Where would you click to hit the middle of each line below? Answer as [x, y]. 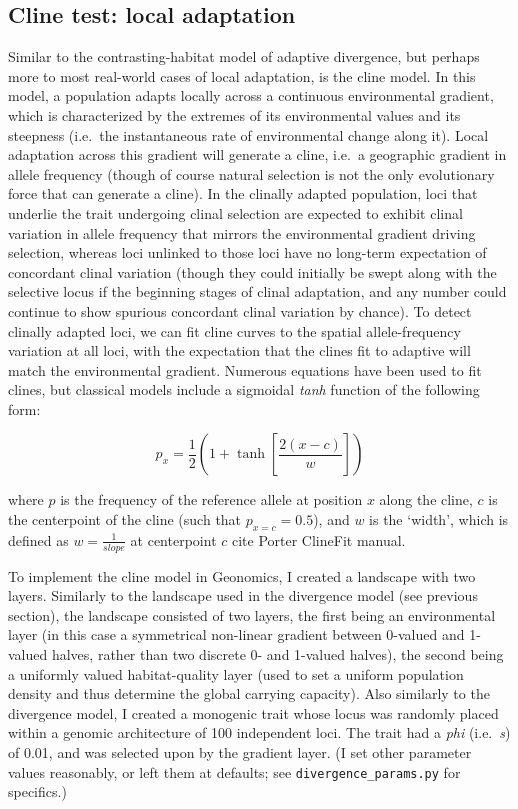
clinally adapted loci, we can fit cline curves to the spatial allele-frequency [234, 330]
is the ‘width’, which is [439, 519]
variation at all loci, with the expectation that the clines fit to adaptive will [239, 350]
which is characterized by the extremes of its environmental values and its [234, 114]
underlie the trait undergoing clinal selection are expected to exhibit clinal [235, 212]
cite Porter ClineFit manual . [318, 539]
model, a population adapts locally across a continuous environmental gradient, [251, 95]
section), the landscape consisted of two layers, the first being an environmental [252, 614]
